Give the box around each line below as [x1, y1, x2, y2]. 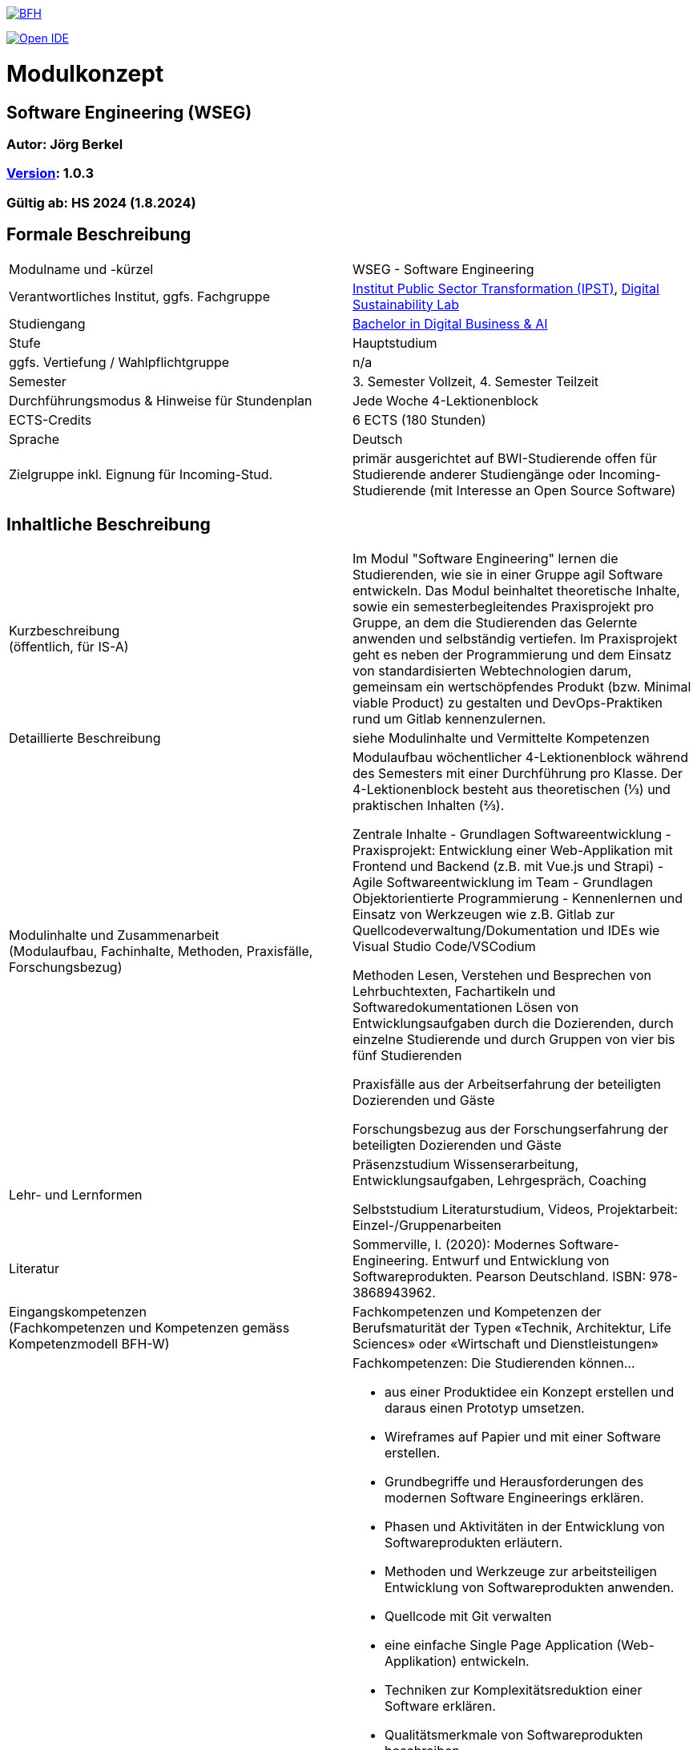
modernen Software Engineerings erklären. [385, 1490, 644, 1506]
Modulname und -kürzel [9, 260, 154, 277]
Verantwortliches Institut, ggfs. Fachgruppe [9, 288, 270, 304]
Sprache [9, 430, 59, 447]
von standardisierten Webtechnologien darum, [353, 663, 632, 679]
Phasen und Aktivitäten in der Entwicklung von [385, 1518, 665, 1535]
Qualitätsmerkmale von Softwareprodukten [385, 1727, 643, 1744]
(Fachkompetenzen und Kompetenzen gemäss [9, 1320, 290, 1337]
